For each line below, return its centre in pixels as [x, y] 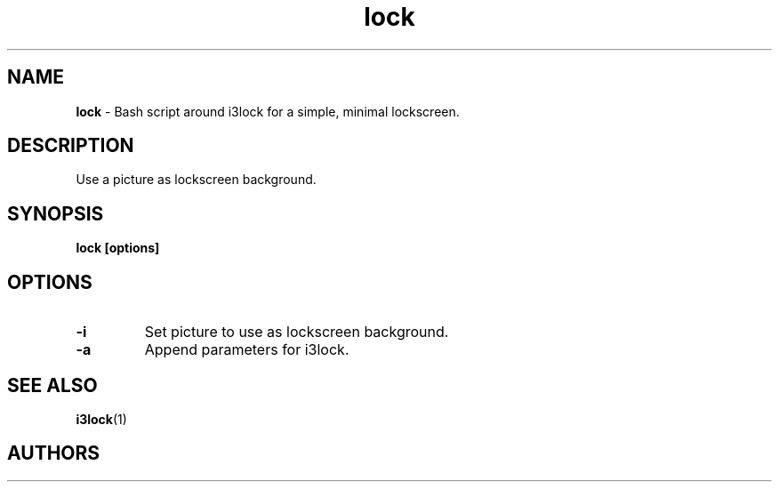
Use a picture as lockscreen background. [196, 180]
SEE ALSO [52, 385]
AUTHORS [54, 453]
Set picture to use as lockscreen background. [297, 332]
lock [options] [118, 248]
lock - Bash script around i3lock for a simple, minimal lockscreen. [268, 111]
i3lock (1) [101, 419]
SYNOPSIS [56, 213]
